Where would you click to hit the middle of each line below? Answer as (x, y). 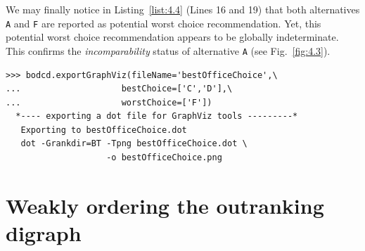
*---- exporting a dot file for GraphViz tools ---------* (157, 116)
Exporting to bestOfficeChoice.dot (104, 130)
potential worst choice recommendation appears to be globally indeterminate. (172, 37)
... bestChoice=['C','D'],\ (119, 89)
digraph (44, 233)
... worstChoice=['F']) (109, 102)
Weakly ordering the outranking (165, 205)
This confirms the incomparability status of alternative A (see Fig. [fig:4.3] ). (168, 50)
